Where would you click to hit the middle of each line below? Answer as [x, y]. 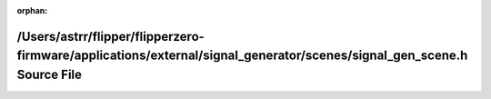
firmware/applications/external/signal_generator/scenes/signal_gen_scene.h [242, 56]
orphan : [32, 10]
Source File [49, 74]
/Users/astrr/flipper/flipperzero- [110, 36]
